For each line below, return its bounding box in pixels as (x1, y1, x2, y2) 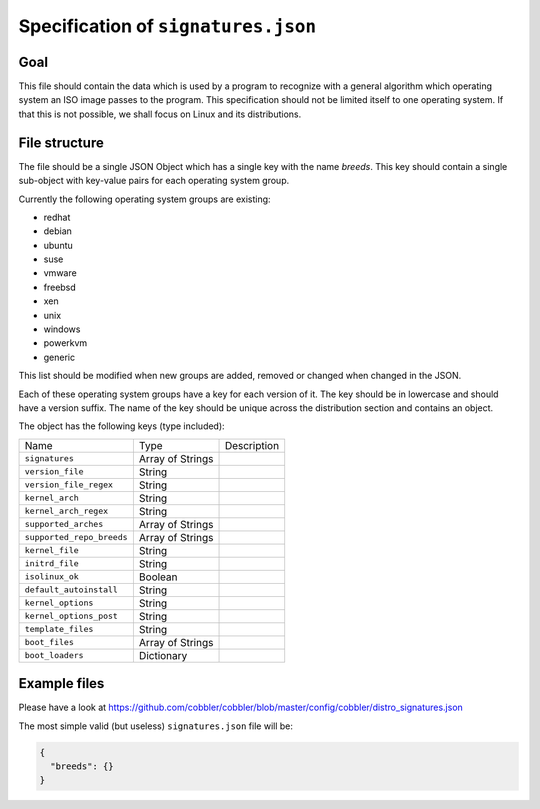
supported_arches (24, 519, 104, 530)
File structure (18, 134, 104, 151)
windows (43, 323, 81, 335)
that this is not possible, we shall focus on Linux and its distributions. (18, 108, 302, 120)
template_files (24, 624, 94, 635)
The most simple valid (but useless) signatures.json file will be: (18, 720, 294, 732)
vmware (43, 267, 77, 279)
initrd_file (24, 558, 79, 569)
